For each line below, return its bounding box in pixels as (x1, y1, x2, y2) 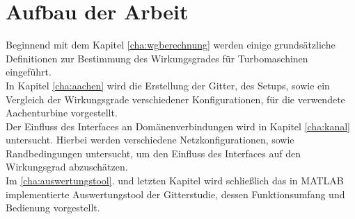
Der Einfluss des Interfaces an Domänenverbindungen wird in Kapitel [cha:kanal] (6, 119, 350, 133)
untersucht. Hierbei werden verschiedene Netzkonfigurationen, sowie (6, 132, 294, 147)
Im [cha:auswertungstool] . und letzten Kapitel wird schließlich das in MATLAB (6, 173, 344, 188)
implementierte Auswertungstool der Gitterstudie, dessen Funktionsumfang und (6, 186, 345, 201)
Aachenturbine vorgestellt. (6, 105, 118, 120)
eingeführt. (6, 64, 52, 79)
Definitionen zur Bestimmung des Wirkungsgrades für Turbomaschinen (6, 51, 308, 65)
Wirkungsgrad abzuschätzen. (6, 159, 128, 174)
